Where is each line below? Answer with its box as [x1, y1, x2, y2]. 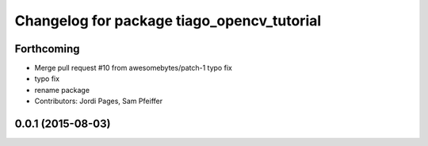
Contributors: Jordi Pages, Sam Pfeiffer [34, 96, 162, 106]
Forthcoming [14, 42, 80, 56]
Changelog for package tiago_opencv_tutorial [14, 12, 322, 29]
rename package [34, 85, 90, 94]
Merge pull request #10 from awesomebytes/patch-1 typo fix [34, 63, 233, 73]
